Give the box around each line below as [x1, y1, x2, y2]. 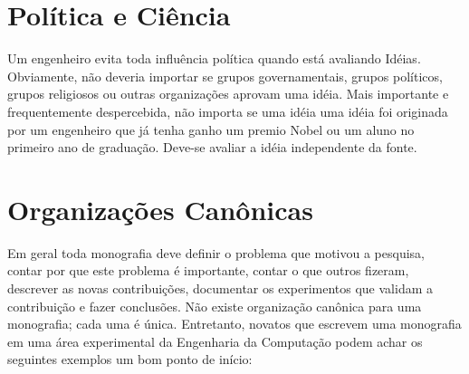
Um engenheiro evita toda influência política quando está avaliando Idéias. [7, 49, 421, 68]
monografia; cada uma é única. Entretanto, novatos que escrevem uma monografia [7, 314, 462, 333]
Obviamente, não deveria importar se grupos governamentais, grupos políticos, [7, 66, 443, 85]
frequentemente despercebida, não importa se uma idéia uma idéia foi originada [7, 101, 448, 120]
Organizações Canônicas [7, 190, 313, 227]
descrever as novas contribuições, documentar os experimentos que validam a [7, 279, 433, 297]
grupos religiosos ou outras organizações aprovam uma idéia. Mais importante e [7, 84, 449, 103]
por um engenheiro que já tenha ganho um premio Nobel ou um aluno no [7, 120, 415, 139]
